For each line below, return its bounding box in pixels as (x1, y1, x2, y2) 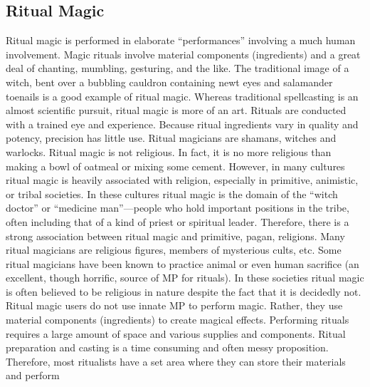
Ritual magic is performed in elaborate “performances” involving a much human (6, 33, 356, 48)
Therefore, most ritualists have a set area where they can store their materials (6, 354, 346, 368)
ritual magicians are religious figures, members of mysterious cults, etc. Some (6, 242, 342, 257)
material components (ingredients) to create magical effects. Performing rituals (6, 312, 349, 327)
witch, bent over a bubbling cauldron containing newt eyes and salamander (6, 74, 333, 89)
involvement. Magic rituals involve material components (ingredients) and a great (6, 46, 361, 61)
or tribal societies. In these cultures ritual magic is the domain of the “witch (6, 186, 338, 201)
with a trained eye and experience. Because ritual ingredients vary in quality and (6, 116, 359, 131)
